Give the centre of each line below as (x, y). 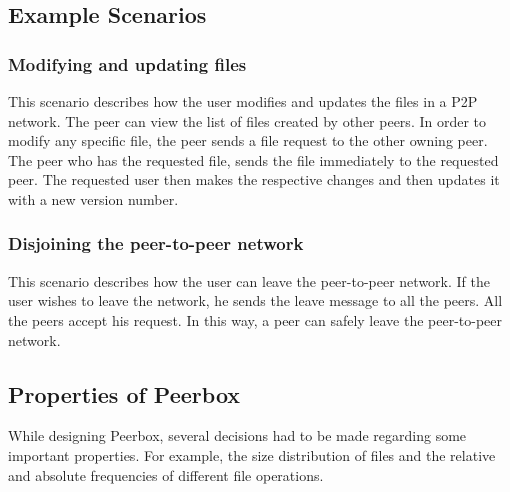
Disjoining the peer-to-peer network (156, 243)
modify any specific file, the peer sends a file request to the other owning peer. (248, 140)
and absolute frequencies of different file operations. (166, 474)
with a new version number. (93, 198)
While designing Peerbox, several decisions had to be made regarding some (237, 435)
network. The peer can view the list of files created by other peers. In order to (247, 120)
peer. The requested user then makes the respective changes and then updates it (254, 179)
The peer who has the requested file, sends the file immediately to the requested (253, 159)
